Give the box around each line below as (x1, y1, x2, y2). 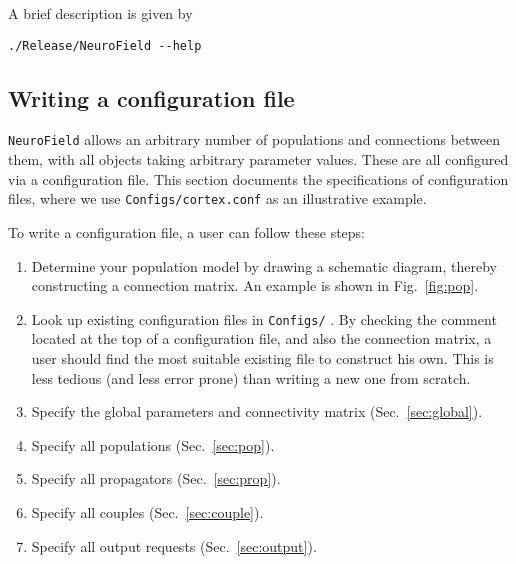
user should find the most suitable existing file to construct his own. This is (31, 347, 494, 368)
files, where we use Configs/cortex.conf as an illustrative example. (8, 188, 427, 209)
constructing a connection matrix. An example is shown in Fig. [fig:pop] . (31, 275, 479, 296)
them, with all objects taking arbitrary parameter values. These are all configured (8, 149, 509, 170)
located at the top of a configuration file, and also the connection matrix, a (31, 328, 492, 349)
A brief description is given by (8, 3, 193, 23)
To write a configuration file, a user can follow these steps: (8, 221, 366, 242)
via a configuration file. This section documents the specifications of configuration (8, 168, 509, 189)
